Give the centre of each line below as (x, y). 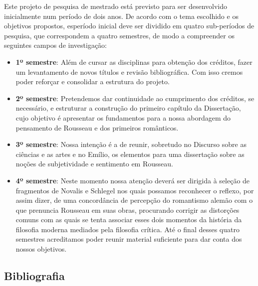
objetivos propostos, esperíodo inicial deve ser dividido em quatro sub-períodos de (129, 26)
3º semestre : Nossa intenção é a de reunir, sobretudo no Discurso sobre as (131, 144)
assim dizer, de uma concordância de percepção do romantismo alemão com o (134, 200)
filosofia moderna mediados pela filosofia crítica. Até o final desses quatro (128, 229)
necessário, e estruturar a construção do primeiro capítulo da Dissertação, (128, 108)
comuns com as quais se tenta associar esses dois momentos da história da (129, 219)
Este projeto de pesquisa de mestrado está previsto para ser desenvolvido (116, 6)
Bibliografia (34, 276)
